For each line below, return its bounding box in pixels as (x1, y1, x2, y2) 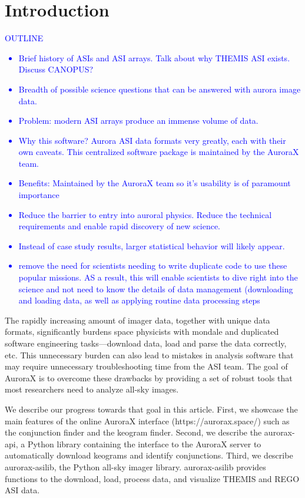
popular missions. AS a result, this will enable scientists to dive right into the (18, 271, 298, 283)
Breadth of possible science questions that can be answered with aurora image (18, 83, 301, 95)
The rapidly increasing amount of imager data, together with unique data (5, 314, 270, 326)
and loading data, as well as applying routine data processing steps (18, 294, 260, 306)
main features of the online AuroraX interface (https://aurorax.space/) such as (5, 414, 290, 427)
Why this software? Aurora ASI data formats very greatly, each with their (18, 134, 286, 146)
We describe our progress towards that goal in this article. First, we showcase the (5, 403, 298, 415)
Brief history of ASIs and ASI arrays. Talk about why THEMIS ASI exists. (18, 51, 290, 64)
